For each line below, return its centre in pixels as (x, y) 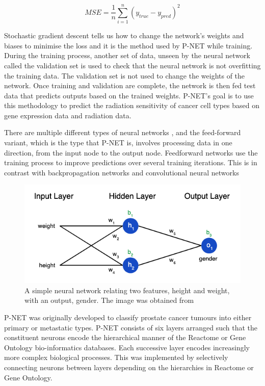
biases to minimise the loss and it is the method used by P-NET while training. (128, 45)
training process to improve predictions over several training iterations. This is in (131, 162)
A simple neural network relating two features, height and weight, (127, 290)
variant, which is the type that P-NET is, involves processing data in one (118, 143)
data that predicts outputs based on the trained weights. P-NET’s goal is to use (129, 95)
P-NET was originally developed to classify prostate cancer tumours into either (128, 317)
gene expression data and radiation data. (68, 115)
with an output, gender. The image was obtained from (109, 300)
